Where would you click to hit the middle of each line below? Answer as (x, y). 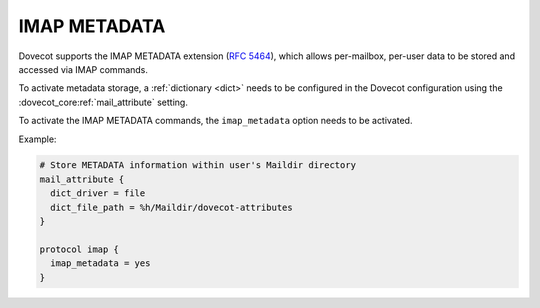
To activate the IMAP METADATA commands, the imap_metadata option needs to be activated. (215, 121)
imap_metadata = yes (100, 263)
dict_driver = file (98, 193)
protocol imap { (79, 249)
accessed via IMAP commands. (83, 69)
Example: (37, 139)
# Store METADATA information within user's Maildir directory (198, 165)
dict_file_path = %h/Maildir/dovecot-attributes (172, 207)
